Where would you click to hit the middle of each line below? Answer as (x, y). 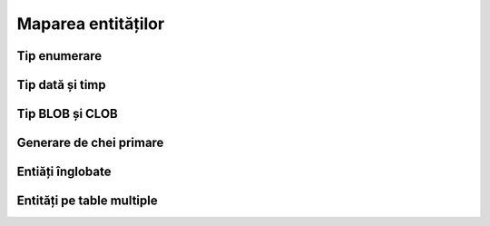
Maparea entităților (91, 24)
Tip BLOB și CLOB (67, 114)
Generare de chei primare (90, 143)
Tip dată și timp (61, 85)
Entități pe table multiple (87, 201)
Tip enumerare (59, 56)
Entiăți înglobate (64, 172)
